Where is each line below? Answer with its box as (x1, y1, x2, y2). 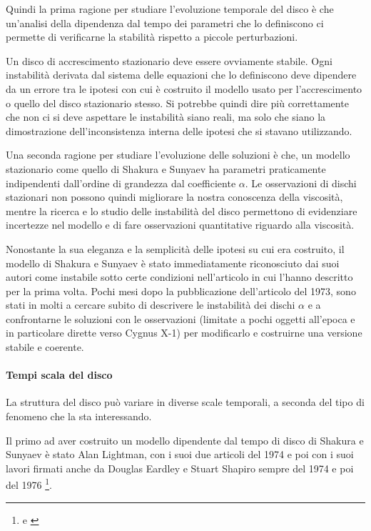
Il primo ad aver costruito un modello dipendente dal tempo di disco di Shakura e (6, 432, 364, 447)
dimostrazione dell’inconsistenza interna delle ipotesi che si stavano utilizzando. (6, 123, 352, 138)
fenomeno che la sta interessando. (6, 409, 152, 424)
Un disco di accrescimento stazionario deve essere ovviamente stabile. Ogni (6, 53, 332, 68)
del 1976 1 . (6, 475, 52, 492)
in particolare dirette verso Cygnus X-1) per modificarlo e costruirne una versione (6, 325, 362, 340)
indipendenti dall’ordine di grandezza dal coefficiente (6, 175, 236, 190)
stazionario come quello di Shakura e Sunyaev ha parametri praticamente (6, 161, 326, 176)
